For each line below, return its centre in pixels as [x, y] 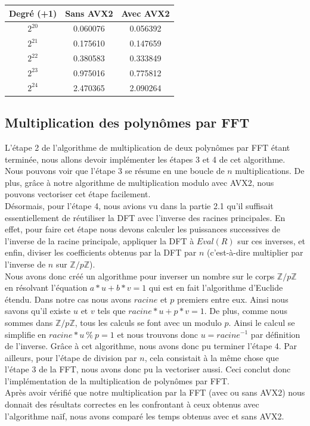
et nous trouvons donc [157, 334]
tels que [111, 311]
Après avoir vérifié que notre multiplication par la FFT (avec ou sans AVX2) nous [155, 392]
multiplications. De [270, 171]
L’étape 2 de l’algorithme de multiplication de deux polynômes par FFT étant [148, 147]
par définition [275, 334]
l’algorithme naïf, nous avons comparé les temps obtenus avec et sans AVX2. [145, 416]
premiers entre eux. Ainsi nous [233, 299]
